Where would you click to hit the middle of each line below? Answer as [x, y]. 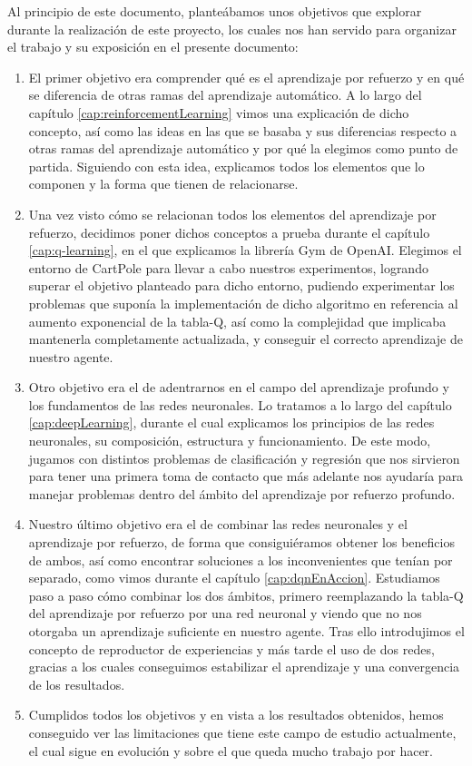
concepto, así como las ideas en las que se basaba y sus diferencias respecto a [243, 130]
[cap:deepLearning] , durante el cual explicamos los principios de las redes [231, 422]
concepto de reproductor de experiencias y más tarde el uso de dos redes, [231, 648]
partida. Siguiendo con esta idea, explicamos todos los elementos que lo [226, 166]
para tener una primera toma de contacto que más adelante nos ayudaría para [246, 476]
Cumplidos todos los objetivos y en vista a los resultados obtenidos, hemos [236, 715]
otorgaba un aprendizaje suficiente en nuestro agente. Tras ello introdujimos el [246, 631]
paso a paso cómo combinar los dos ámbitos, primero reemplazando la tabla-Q [246, 595]
